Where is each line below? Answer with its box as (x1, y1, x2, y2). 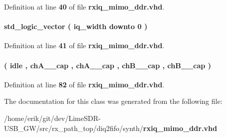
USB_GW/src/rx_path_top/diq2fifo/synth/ (4, 122, 144, 133)
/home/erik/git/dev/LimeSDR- (4, 112, 101, 123)
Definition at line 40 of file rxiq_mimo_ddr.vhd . (4, 2, 165, 12)
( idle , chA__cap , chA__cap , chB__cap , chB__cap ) (4, 60, 211, 70)
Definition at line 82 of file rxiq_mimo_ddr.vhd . (4, 79, 165, 89)
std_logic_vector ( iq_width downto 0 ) (4, 21, 148, 32)
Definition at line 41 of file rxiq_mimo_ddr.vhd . (4, 40, 165, 51)
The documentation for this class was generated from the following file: (4, 96, 222, 106)
